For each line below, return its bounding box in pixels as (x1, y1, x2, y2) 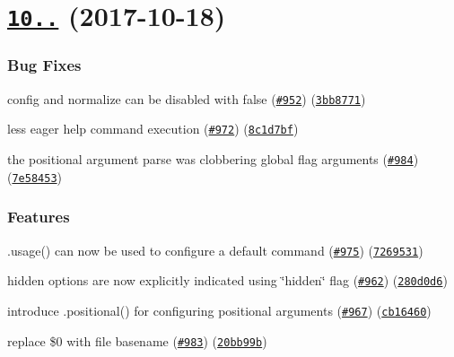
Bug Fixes (7, 54, 82, 76)
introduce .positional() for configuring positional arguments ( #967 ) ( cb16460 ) (7, 300, 432, 319)
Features (7, 205, 70, 228)
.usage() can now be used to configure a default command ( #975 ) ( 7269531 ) (7, 240, 423, 259)
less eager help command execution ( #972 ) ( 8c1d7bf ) (7, 119, 299, 138)
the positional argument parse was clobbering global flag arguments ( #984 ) (7, 150, 419, 169)
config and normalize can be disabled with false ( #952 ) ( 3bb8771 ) (7, 89, 366, 108)
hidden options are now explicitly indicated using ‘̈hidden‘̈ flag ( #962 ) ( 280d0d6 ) (7, 271, 448, 290)
